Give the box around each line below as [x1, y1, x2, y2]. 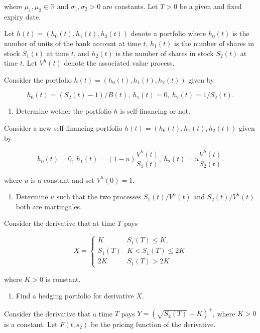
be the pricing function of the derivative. [90, 319, 216, 329]
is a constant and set [31, 174, 94, 185]
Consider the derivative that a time [4, 308, 112, 318]
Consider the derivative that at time [4, 218, 115, 228]
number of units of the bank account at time [4, 38, 141, 48]
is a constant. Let [4, 319, 58, 329]
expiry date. [4, 11, 41, 22]
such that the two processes [56, 191, 142, 202]
